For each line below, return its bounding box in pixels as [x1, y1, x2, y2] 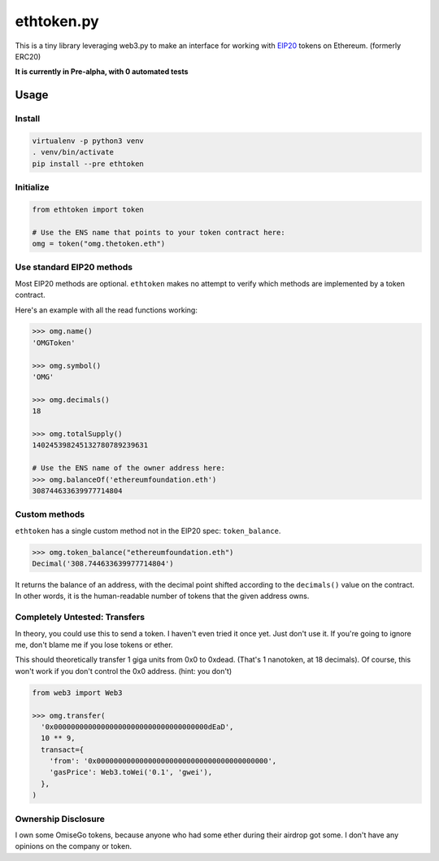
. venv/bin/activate [32, 147, 114, 157]
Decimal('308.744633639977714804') [32, 559, 174, 569]
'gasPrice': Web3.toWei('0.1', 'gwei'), [49, 767, 213, 777]
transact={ [41, 745, 85, 754]
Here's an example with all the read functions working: [15, 305, 198, 315]
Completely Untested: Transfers [15, 611, 146, 623]
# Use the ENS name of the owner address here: [32, 464, 225, 473]
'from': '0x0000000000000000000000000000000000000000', [49, 757, 277, 766]
